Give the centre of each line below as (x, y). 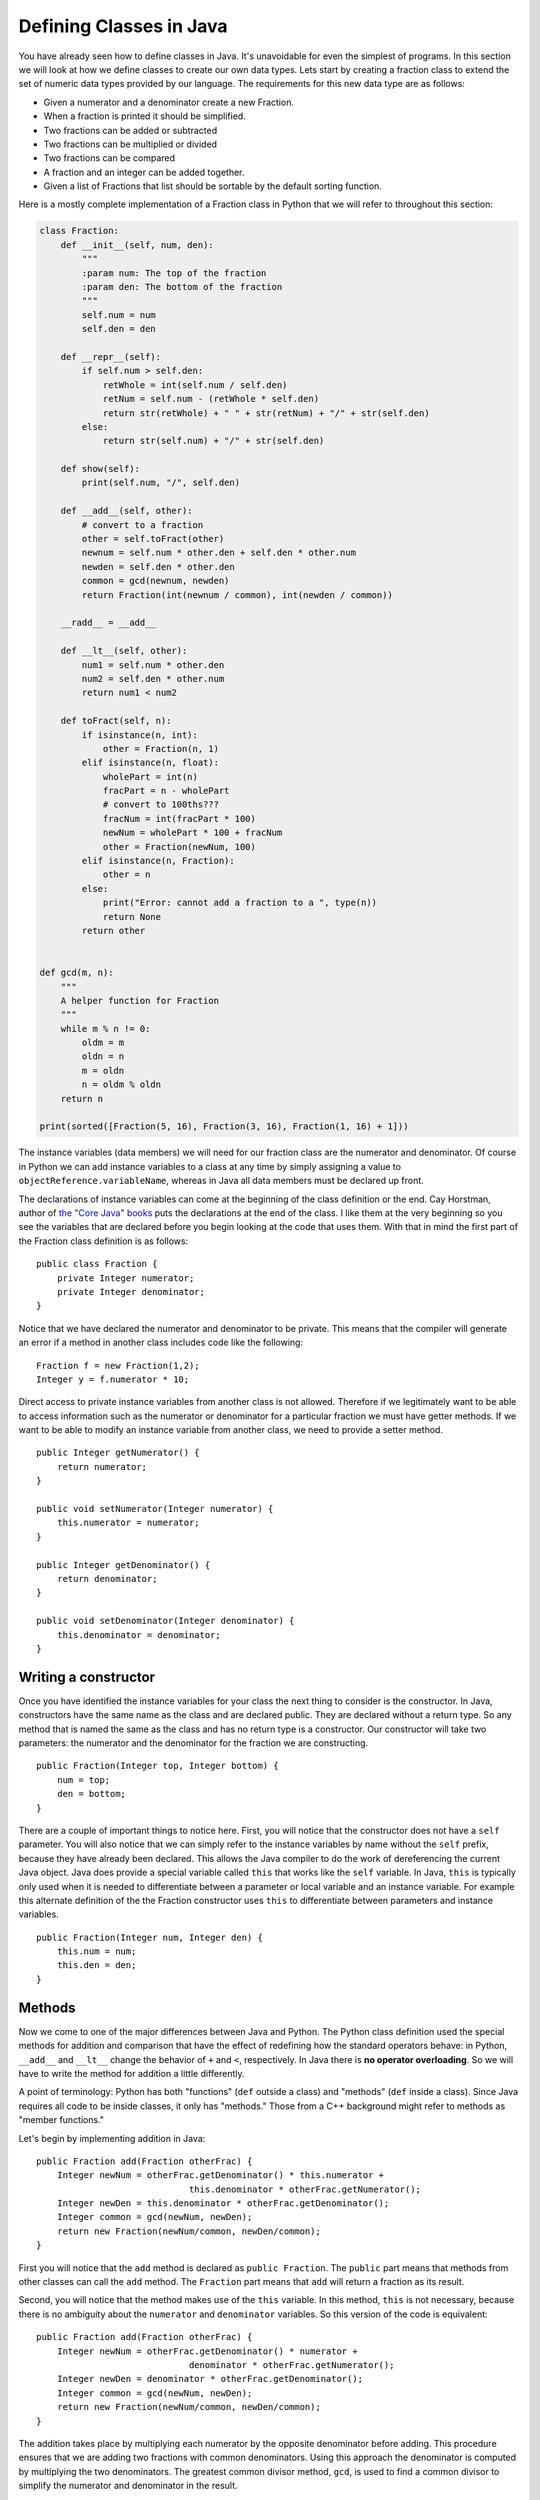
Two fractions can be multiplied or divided (130, 144)
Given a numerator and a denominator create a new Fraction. (169, 102)
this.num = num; (96, 1951)
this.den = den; (96, 1965)
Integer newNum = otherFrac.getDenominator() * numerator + (207, 2351)
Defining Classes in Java (123, 26)
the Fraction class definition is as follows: (103, 1241)
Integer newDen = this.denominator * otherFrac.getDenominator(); (223, 2203)
